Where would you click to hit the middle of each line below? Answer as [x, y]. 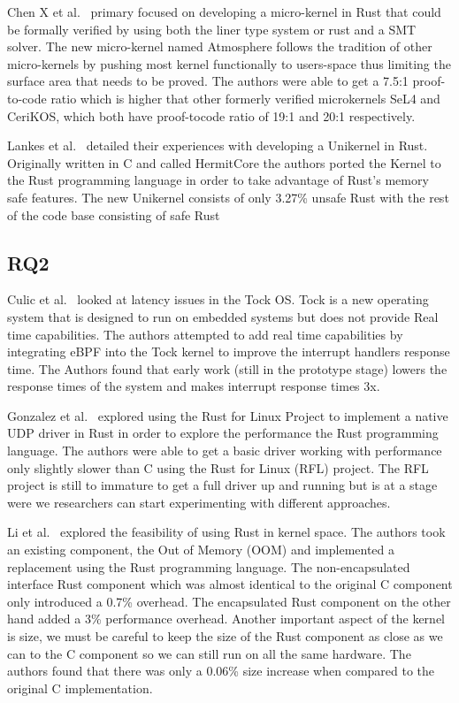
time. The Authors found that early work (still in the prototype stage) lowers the [227, 368]
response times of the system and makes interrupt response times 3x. [194, 386]
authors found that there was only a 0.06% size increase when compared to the [221, 671]
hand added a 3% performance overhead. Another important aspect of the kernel [226, 619]
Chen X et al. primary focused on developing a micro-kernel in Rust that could [224, 11]
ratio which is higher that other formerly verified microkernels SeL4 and [245, 98]
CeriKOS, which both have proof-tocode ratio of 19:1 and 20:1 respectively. [211, 115]
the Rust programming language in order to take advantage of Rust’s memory [218, 180]
